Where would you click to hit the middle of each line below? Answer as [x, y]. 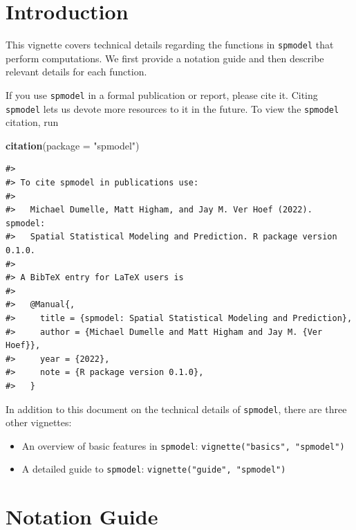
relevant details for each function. [76, 72]
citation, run [32, 122]
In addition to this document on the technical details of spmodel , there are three [176, 409]
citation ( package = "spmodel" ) [73, 145]
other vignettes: [39, 422]
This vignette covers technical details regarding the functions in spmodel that [170, 45]
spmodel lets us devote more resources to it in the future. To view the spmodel [172, 108]
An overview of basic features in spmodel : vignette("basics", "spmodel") [183, 445]
